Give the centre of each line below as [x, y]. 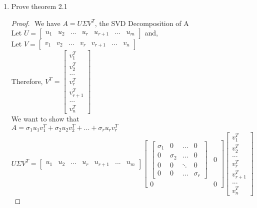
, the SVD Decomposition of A [142, 23]
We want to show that [45, 119]
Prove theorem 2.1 [39, 6]
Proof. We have [36, 23]
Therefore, [27, 81]
